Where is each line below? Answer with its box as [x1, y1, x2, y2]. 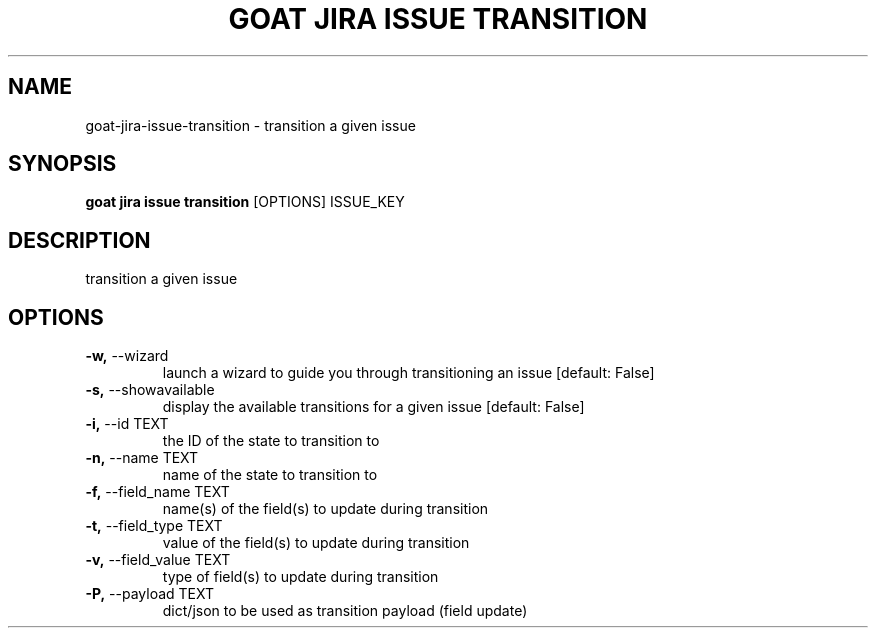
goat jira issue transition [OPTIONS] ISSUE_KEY [85, 193, 405, 211]
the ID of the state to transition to [162, 432, 380, 450]
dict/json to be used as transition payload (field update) [162, 602, 528, 620]
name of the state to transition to [162, 466, 378, 484]
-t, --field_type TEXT [85, 517, 223, 535]
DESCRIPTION [8, 227, 151, 253]
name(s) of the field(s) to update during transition [162, 500, 489, 518]
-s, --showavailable [85, 381, 215, 399]
